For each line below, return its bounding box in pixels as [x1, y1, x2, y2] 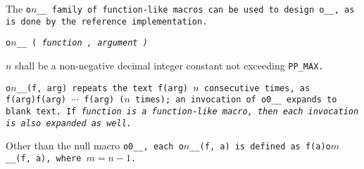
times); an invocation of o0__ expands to [134, 95, 337, 105]
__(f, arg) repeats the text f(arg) [16, 83, 188, 93]
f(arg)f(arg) [6, 95, 66, 105]
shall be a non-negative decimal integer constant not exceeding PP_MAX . [15, 58, 324, 72]
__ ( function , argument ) [16, 38, 148, 48]
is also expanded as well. [6, 118, 132, 128]
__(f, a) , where [6, 153, 82, 163]
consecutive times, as [203, 83, 310, 93]
